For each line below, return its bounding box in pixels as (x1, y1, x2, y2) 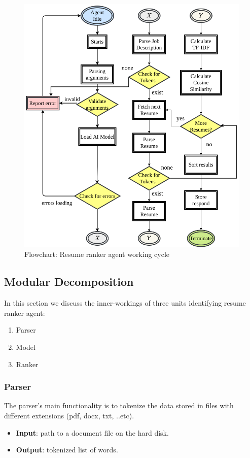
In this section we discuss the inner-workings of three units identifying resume (4, 298, 246, 308)
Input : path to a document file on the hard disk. (16, 427, 169, 438)
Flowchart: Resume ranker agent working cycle (24, 249, 170, 259)
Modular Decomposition (4, 274, 134, 289)
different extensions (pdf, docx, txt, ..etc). (4, 410, 134, 421)
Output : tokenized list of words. (16, 444, 118, 455)
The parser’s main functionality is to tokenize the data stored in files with (4, 400, 234, 411)
